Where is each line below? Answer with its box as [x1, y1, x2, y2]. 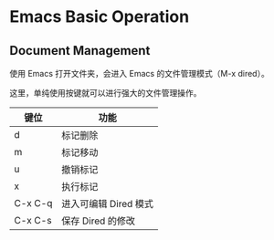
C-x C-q [14, 197, 53, 209]
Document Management [9, 43, 151, 58]
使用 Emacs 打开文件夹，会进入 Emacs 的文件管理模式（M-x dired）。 [9, 68, 269, 78]
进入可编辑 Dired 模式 [60, 198, 153, 210]
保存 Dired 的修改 [60, 214, 135, 227]
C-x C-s [14, 214, 52, 226]
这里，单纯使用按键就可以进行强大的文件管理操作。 [9, 88, 202, 98]
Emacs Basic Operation [9, 6, 190, 27]
